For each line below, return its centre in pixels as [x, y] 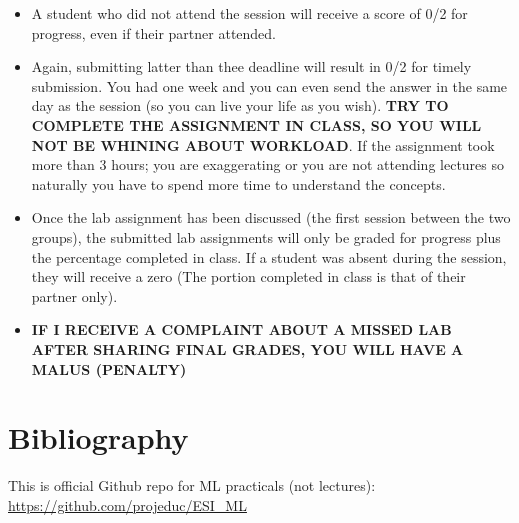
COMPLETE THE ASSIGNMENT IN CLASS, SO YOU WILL [256, 124]
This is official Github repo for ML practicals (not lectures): [192, 485]
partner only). [74, 295]
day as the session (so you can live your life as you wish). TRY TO [240, 105]
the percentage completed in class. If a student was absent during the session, [269, 256]
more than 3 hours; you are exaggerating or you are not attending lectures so [268, 164]
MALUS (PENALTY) [109, 368]
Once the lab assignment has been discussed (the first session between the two [271, 217]
